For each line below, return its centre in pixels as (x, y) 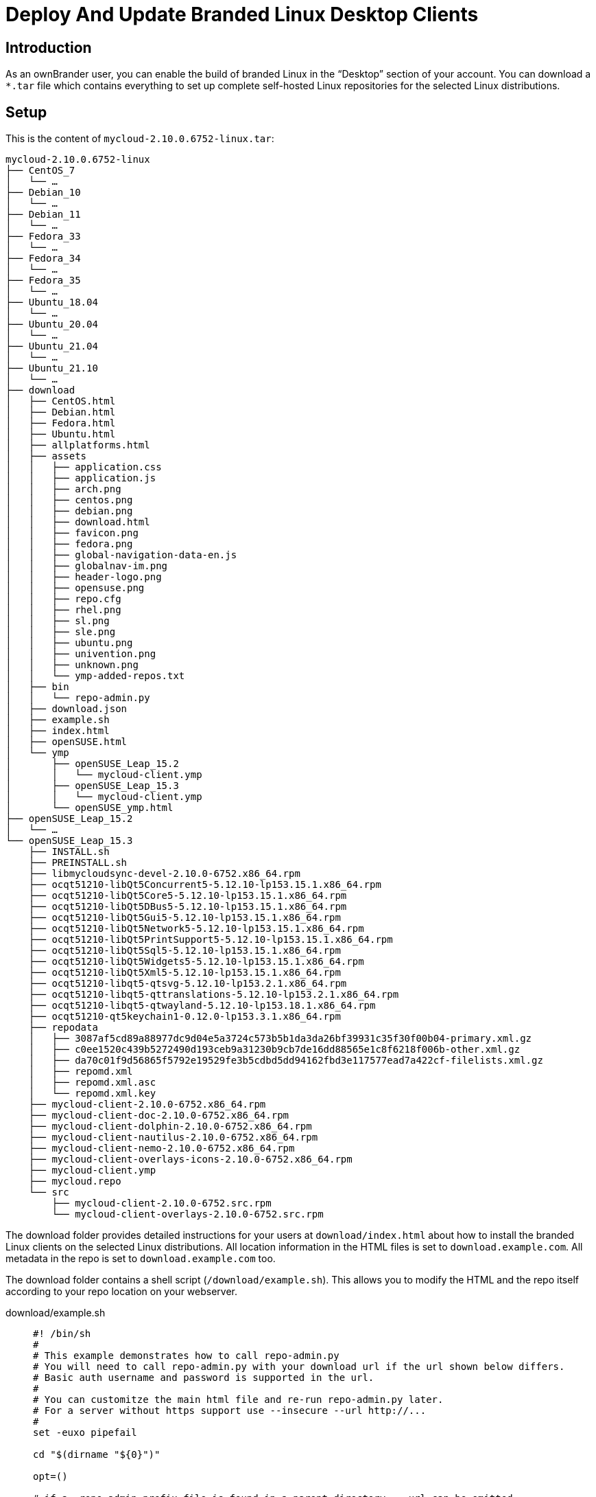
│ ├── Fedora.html (61, 423)
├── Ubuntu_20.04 (52, 324)
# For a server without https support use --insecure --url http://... (230, 1411)
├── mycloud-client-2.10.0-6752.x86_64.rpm (147, 1105)
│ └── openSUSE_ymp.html (90, 808)
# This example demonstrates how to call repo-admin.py (186, 1356)
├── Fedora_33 (43, 237)
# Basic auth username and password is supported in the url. (204, 1378)
